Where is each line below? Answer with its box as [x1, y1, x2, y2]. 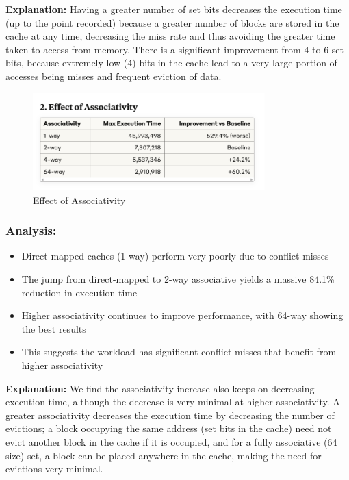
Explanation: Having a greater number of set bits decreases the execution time [5, 2, 342, 16]
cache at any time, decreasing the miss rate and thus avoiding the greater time [5, 29, 335, 43]
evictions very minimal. [5, 462, 103, 476]
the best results [21, 321, 86, 336]
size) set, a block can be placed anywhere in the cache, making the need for [5, 448, 322, 462]
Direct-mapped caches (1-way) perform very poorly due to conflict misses [21, 249, 329, 263]
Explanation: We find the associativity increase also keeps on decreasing [5, 381, 315, 395]
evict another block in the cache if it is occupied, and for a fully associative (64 [5, 434, 337, 449]
